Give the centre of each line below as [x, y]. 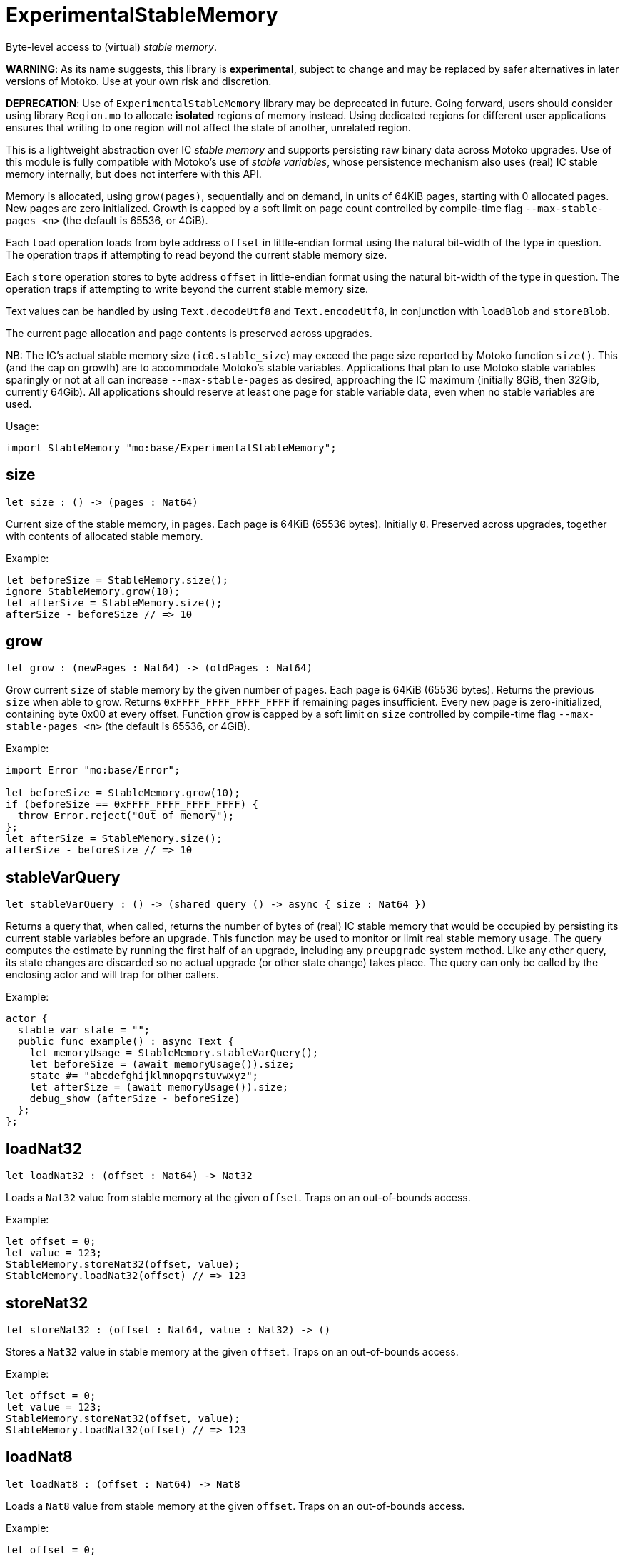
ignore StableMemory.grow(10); [93, 591]
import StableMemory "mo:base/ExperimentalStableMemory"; [171, 447]
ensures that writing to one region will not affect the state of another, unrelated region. [208, 127]
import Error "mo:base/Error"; [93, 770]
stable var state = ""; [84, 1030]
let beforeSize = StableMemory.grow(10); [123, 793]
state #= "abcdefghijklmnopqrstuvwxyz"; [144, 1076]
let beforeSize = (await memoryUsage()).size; [162, 1065]
